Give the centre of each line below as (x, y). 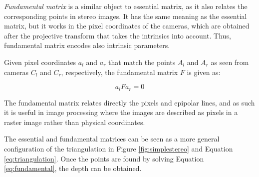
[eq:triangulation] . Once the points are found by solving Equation (104, 158)
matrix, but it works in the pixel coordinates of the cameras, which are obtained (127, 26)
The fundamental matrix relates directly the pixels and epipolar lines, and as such (129, 102)
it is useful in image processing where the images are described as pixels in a (121, 112)
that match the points (142, 62)
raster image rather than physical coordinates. (75, 122)
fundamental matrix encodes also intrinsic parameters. (87, 45)
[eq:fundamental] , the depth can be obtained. (73, 168)
